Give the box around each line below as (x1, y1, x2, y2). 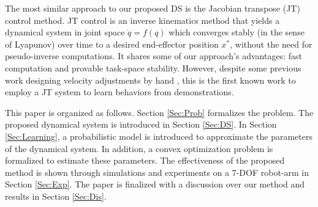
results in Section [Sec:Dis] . (5, 189, 107, 202)
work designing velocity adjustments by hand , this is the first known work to (5, 73, 296, 86)
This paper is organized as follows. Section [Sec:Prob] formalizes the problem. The (5, 106, 314, 118)
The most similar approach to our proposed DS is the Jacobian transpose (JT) (5, 2, 300, 14)
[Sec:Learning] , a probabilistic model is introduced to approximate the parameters (5, 129, 312, 142)
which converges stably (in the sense (168, 26, 305, 38)
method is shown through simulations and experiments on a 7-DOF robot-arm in (5, 165, 309, 178)
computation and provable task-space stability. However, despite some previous (5, 61, 301, 74)
